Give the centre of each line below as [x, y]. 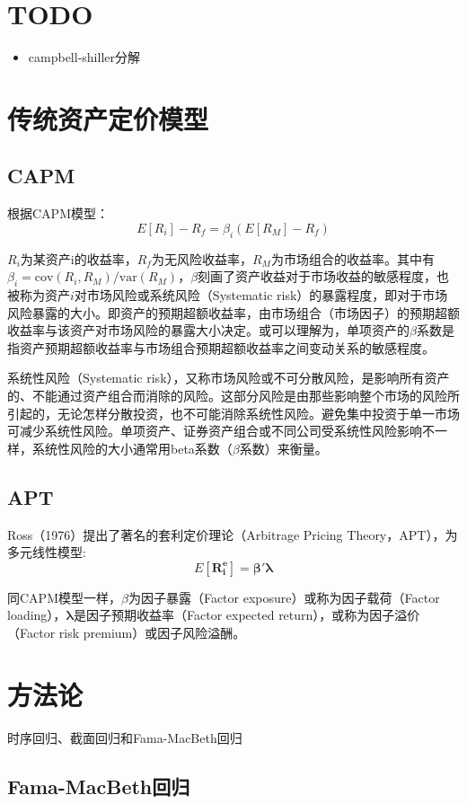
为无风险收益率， [202, 258]
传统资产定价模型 [108, 118]
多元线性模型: [47, 552]
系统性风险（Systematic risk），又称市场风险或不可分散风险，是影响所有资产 [229, 378]
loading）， [37, 615]
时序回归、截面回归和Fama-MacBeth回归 [125, 737]
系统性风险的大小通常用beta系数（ [132, 448]
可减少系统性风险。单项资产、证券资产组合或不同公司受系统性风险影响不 [221, 431]
